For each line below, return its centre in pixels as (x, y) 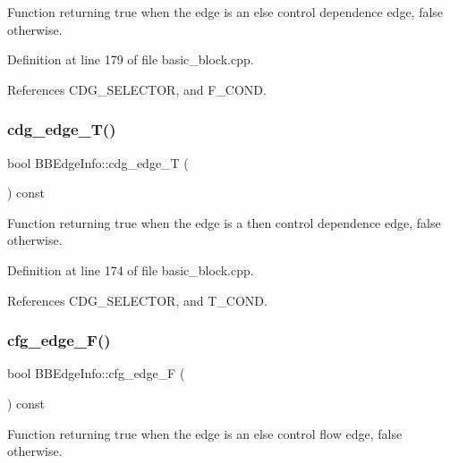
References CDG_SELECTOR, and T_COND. (137, 300)
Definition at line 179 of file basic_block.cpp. (131, 59)
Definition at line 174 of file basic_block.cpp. (131, 269)
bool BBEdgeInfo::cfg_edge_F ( (96, 373)
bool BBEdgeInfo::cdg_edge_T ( (98, 162)
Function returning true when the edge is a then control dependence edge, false (224, 222)
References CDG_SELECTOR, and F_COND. (137, 89)
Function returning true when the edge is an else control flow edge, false (205, 433)
